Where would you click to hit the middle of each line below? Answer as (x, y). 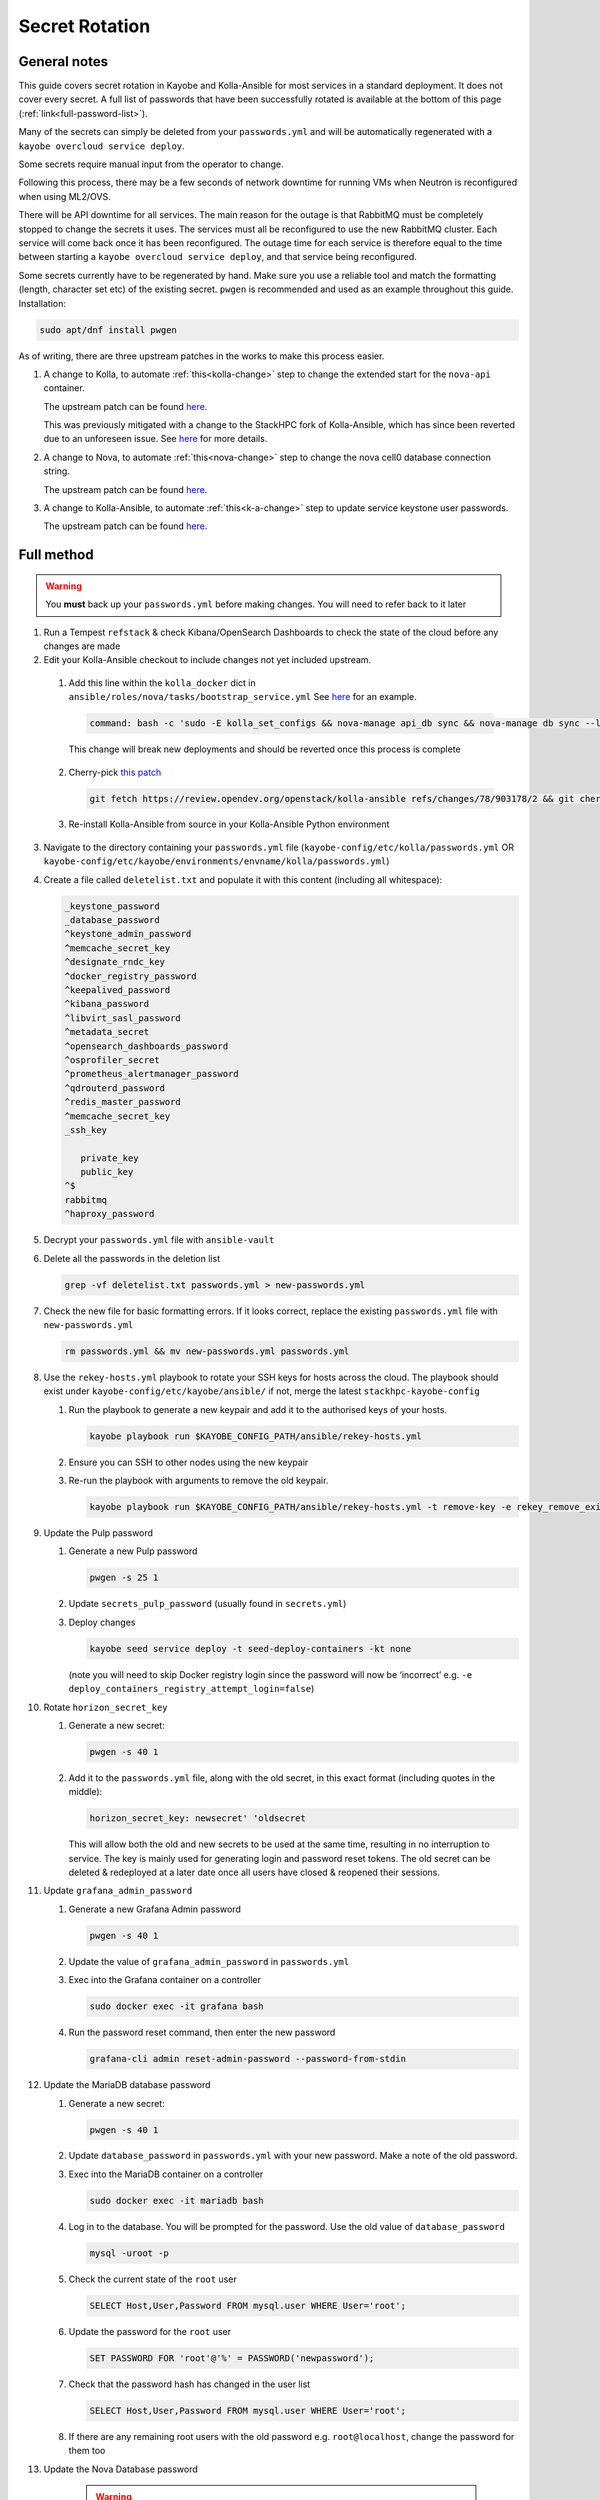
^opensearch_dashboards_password (146, 1046)
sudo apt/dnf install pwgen (108, 329)
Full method (56, 555)
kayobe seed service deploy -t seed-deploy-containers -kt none (250, 1648)
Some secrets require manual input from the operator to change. (151, 164)
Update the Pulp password (98, 1533)
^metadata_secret (107, 1032)
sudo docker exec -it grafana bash (176, 2006)
